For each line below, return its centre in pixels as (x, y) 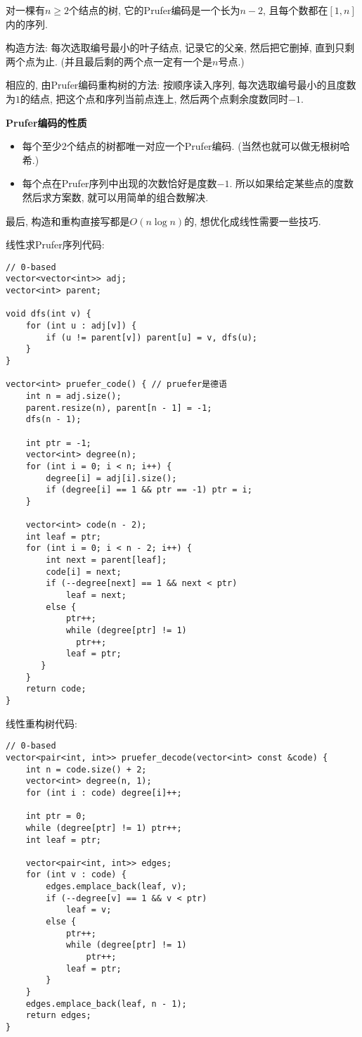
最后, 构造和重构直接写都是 (68, 221)
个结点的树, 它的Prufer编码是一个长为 (155, 10)
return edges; (58, 1016)
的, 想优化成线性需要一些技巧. (253, 221)
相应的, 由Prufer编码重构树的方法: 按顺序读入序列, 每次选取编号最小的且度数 (181, 85)
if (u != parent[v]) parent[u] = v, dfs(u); (151, 337)
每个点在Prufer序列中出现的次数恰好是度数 (119, 183)
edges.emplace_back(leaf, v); (116, 887)
